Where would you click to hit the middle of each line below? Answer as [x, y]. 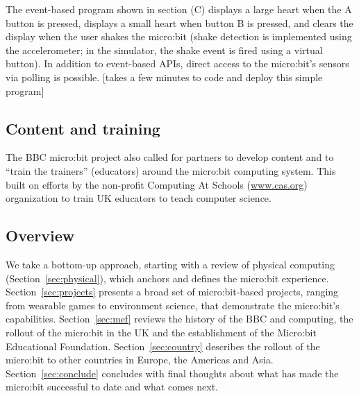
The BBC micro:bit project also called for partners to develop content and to [170, 157]
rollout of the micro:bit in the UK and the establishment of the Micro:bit [161, 332]
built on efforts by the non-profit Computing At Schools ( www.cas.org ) [157, 184]
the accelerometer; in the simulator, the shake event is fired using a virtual [164, 50]
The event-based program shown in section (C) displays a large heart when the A [179, 9]
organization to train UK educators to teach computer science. [139, 198]
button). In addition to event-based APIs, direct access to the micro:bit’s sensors [177, 63]
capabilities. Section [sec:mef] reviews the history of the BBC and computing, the [179, 319]
